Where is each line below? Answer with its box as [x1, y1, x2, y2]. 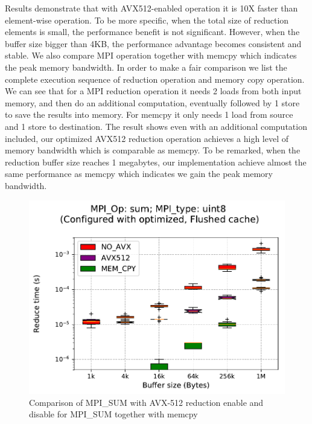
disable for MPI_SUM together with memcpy [29, 408, 198, 420]
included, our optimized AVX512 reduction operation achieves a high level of [5, 132, 288, 144]
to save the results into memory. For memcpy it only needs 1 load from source [5, 108, 293, 121]
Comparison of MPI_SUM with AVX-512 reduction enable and [29, 396, 264, 408]
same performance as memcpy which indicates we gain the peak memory [5, 167, 273, 180]
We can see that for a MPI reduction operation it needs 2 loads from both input [5, 85, 302, 97]
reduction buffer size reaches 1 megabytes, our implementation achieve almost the [5, 155, 307, 168]
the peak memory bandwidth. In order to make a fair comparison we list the [5, 60, 287, 73]
